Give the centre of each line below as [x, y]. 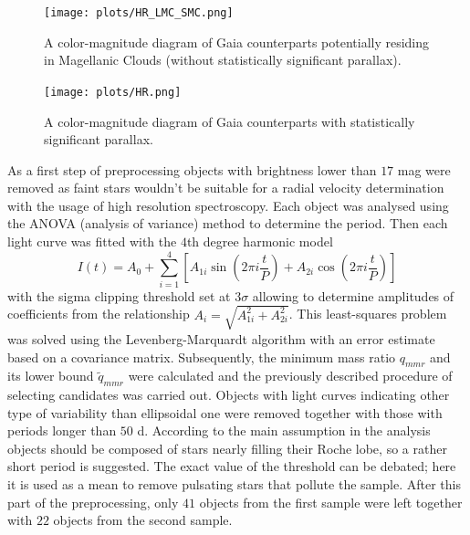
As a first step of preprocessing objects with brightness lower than [192, 169]
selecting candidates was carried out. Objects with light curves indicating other [229, 395]
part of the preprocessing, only [93, 502]
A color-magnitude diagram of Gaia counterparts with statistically [230, 121]
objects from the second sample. [143, 520]
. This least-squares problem [368, 314]
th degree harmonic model [260, 241]
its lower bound [51, 376]
